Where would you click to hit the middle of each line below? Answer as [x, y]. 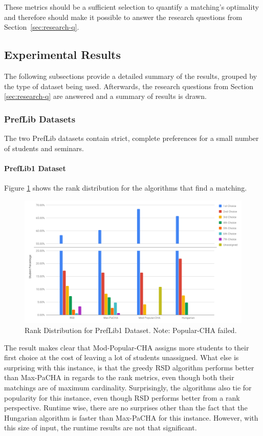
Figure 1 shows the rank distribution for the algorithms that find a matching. [126, 187]
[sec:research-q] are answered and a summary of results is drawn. [105, 96]
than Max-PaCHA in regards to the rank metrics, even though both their [119, 377]
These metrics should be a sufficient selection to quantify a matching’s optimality [131, 7]
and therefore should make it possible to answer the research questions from [123, 17]
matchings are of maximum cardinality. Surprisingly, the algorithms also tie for [128, 387]
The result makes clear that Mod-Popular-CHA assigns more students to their [127, 347]
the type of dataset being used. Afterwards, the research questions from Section [129, 86]
